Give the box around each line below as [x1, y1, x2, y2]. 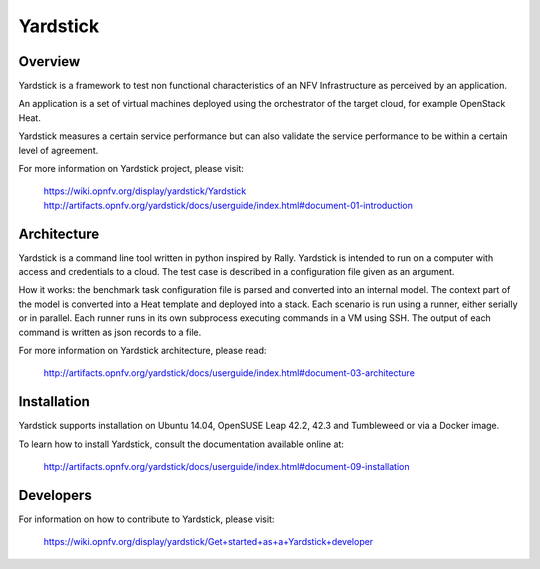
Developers [18, 486, 92, 504]
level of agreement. [18, 144, 99, 156]
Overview [18, 53, 81, 70]
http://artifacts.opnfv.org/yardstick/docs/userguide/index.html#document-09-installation [43, 461, 410, 473]
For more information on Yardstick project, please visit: [18, 163, 245, 175]
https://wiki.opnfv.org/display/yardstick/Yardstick [43, 185, 247, 197]
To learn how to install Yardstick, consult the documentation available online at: [18, 438, 345, 450]
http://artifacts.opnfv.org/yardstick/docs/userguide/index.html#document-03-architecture [43, 367, 415, 379]
